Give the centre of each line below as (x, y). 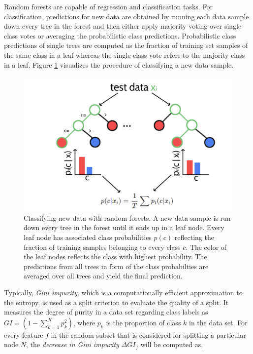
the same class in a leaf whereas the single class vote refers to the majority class (125, 55)
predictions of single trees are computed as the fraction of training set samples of (126, 45)
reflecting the (194, 237)
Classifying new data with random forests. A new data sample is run (127, 217)
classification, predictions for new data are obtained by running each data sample (126, 16)
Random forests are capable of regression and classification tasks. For (108, 6)
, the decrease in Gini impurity (73, 344)
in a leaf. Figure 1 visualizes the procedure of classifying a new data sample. (119, 64)
